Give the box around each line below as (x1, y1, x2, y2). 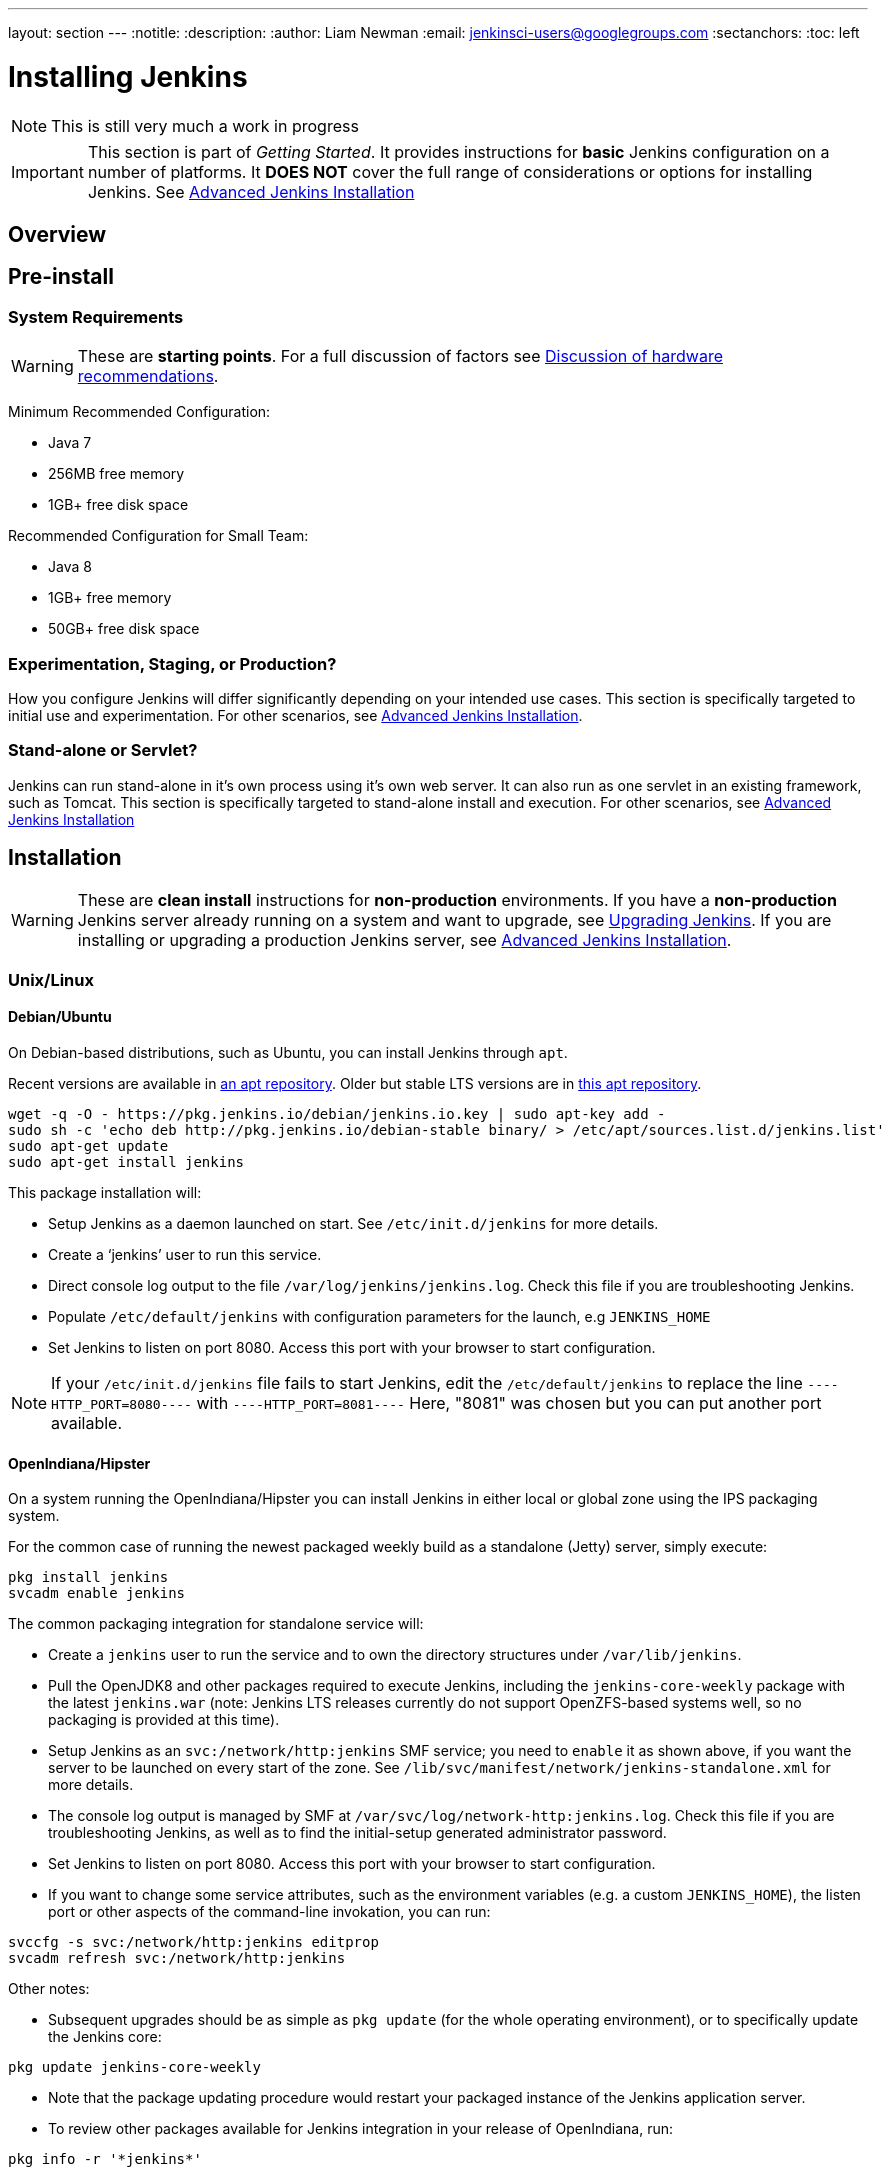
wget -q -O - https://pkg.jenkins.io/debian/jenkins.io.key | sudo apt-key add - (8, 1106, 666, 1123)
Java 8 (48, 558, 92, 576)
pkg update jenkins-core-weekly (8, 2059, 261, 2076)
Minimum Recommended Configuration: (8, 403, 271, 421)
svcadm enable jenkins (8, 1585, 186, 1602)
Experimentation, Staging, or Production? (8, 653, 337, 674)
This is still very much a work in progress (51, 115, 359, 136)
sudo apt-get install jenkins (8, 1154, 245, 1171)
